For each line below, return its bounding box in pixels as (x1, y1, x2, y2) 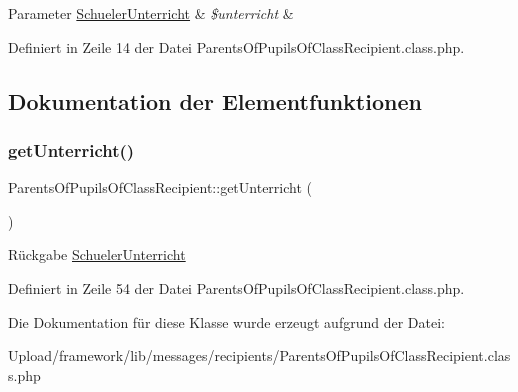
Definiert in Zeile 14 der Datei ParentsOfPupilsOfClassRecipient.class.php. (8, 36, 465, 57)
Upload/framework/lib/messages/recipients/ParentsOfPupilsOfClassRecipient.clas (8, 345, 511, 366)
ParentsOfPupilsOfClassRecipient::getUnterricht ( (8, 177, 312, 198)
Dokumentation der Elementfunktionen (8, 85, 422, 116)
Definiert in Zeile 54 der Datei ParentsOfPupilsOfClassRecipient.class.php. (8, 277, 465, 298)
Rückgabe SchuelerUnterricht (8, 244, 186, 265)
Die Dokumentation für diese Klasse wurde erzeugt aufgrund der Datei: (8, 311, 445, 332)
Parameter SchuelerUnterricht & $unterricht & (8, 3, 294, 23)
